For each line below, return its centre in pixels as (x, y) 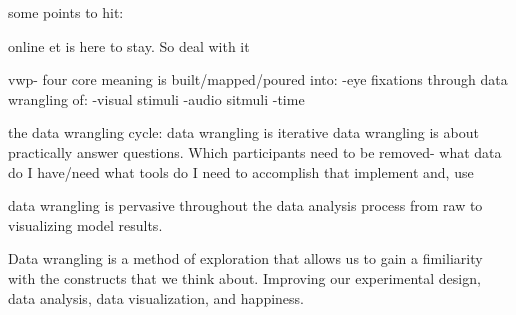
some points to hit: (66, 12)
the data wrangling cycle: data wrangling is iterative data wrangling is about (243, 132)
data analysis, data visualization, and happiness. (156, 297)
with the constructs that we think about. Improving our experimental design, (244, 277)
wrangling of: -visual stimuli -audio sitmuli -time (156, 98)
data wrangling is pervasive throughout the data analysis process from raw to (245, 205)
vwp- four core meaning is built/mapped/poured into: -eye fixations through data (258, 79)
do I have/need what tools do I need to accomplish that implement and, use (241, 171)
